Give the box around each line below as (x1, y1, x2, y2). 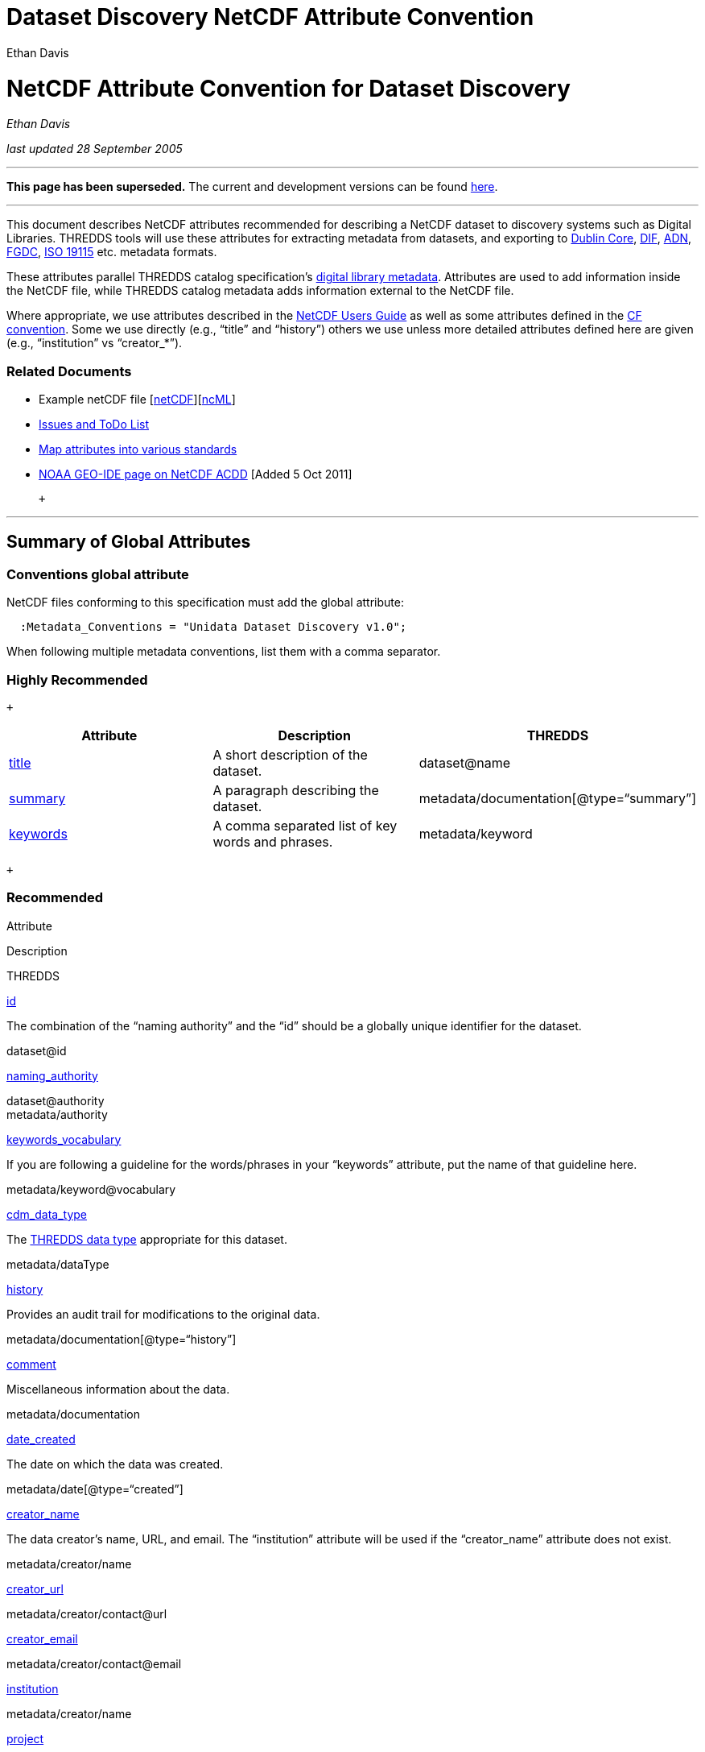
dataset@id (6, 1043, 67, 1058)
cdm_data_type (6, 1207, 88, 1221)
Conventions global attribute (6, 565, 189, 582)
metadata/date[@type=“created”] (6, 1481, 183, 1496)
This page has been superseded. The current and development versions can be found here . (6, 180, 498, 194)
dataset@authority (6, 1093, 105, 1108)
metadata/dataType (6, 1257, 109, 1271)
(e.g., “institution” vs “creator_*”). (6, 336, 183, 350)
